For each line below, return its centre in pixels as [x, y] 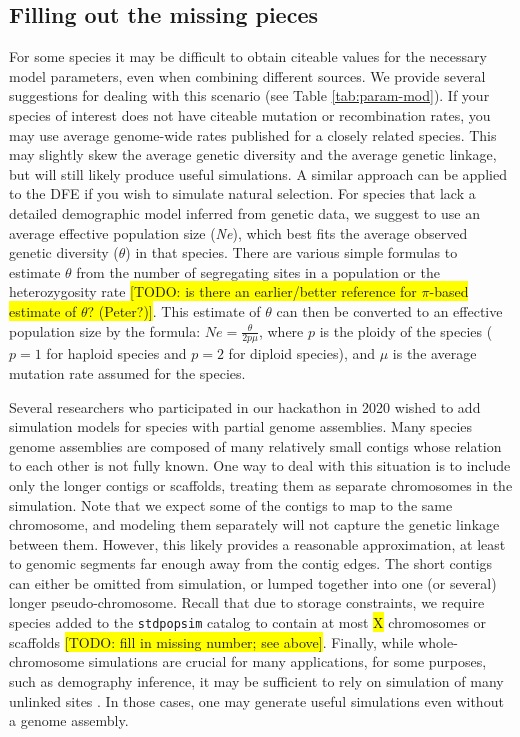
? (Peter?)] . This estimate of [174, 310]
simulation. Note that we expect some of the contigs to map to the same [231, 504]
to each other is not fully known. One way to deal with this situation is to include [260, 465]
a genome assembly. [69, 720]
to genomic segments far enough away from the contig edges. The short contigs [251, 563]
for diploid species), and [302, 353]
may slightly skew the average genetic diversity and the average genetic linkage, [253, 154]
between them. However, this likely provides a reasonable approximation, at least [257, 543]
